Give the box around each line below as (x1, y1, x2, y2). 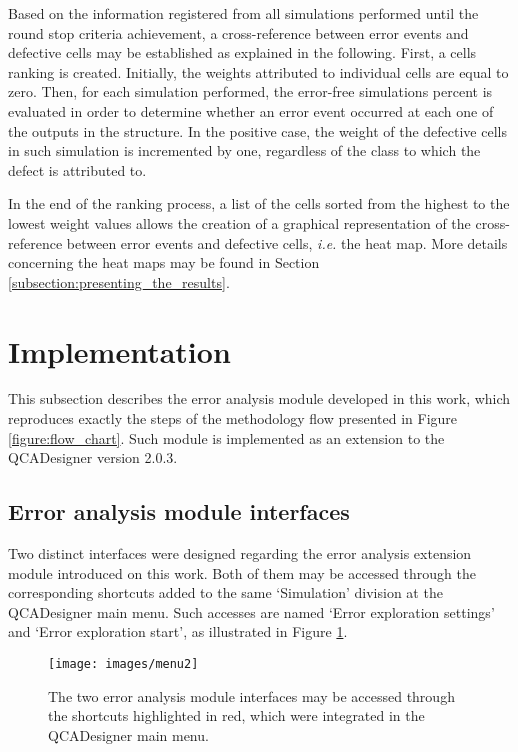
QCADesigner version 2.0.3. (8, 447, 178, 468)
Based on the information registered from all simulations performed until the (8, 3, 479, 23)
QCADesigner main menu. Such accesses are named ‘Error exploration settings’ (8, 601, 495, 622)
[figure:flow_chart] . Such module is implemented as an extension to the (8, 427, 445, 448)
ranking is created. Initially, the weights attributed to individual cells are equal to (8, 61, 509, 82)
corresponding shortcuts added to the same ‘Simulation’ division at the (8, 582, 443, 603)
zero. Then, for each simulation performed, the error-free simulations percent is (8, 81, 493, 102)
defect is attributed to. (8, 159, 147, 180)
